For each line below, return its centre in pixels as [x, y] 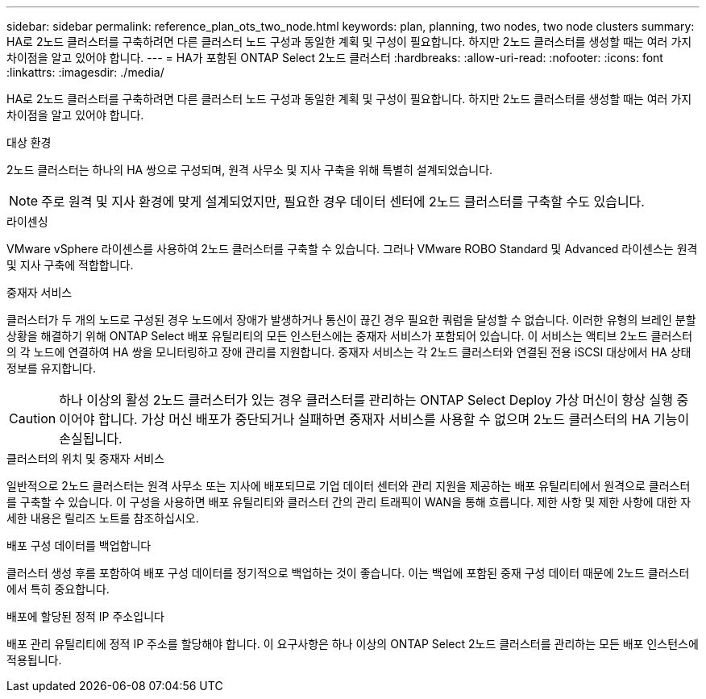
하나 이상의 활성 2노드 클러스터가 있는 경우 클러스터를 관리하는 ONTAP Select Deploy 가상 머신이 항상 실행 [366, 400]
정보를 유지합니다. [52, 368]
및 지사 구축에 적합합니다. [70, 265]
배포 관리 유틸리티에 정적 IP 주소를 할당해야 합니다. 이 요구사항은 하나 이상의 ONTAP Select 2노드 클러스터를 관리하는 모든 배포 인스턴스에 [353, 644]
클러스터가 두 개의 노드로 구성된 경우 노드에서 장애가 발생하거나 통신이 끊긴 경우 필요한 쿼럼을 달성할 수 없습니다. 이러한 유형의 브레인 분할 [351, 320]
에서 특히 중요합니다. [58, 589]
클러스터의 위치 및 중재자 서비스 [86, 458]
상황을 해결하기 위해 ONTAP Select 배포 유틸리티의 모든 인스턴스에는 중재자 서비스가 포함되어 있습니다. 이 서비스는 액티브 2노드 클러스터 [350, 336]
